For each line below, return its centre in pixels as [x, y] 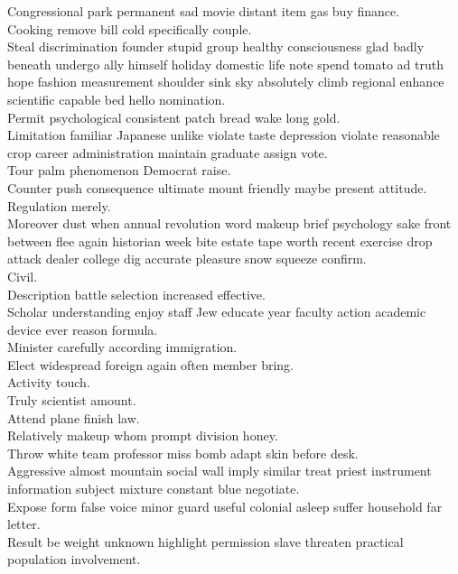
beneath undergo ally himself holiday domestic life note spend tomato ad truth [225, 64]
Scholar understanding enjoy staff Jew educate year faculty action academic [217, 312]
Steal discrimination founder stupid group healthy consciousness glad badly [216, 46]
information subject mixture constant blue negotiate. [154, 489]
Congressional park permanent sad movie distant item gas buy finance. [204, 11]
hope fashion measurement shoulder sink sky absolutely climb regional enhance [226, 82]
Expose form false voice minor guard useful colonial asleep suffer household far [225, 506]
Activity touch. [49, 382]
